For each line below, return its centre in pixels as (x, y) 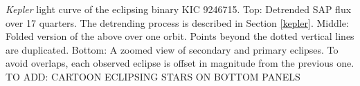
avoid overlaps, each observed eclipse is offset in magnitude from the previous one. (180, 63)
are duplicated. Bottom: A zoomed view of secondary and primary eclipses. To (172, 49)
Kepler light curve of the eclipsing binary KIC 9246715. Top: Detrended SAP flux (179, 9)
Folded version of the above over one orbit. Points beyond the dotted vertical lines (180, 36)
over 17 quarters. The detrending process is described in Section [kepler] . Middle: (177, 22)
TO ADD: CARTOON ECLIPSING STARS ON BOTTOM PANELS (153, 76)
